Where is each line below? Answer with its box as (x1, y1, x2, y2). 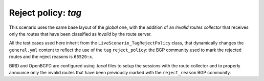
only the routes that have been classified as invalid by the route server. (9, 31, 152, 37)
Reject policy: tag (9, 7, 82, 18)
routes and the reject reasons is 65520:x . (9, 54, 93, 60)
